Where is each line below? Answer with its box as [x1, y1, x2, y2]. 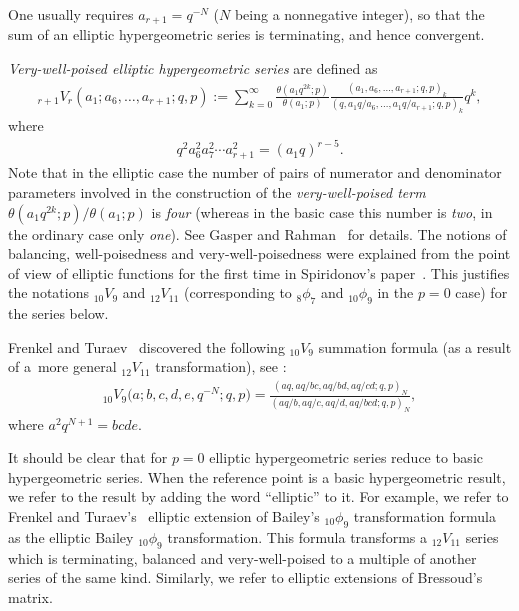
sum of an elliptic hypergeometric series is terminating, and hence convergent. [8, 24, 485, 45]
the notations [8, 282, 89, 303]
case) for [455, 282, 508, 303]
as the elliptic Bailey [8, 526, 134, 547]
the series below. [8, 303, 109, 324]
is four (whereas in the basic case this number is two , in [151, 201, 493, 222]
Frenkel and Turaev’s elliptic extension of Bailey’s [8, 505, 320, 526]
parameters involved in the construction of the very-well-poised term [8, 182, 426, 203]
